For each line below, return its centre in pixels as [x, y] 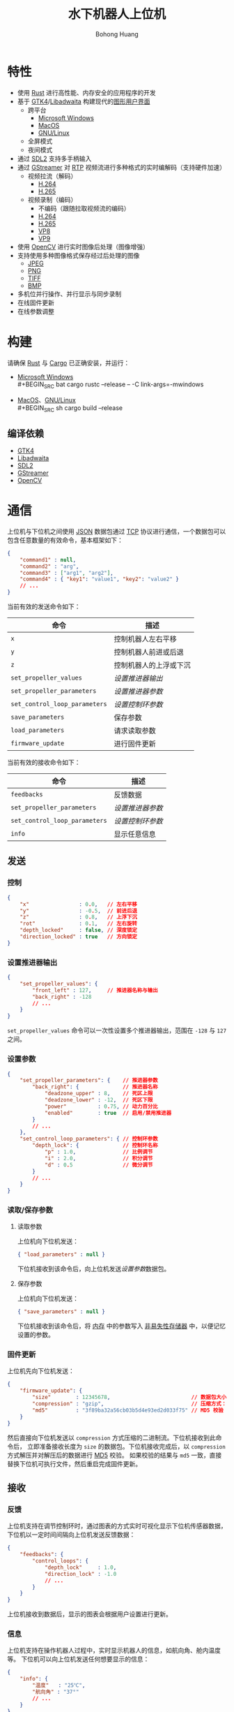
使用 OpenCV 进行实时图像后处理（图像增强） [83, 247]
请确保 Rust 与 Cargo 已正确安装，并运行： [69, 363]
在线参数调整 [36, 311]
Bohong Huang [117, 34]
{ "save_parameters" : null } [61, 1312]
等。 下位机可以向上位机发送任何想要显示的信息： [78, 1659]
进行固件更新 [135, 744]
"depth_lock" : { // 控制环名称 [95, 1146]
